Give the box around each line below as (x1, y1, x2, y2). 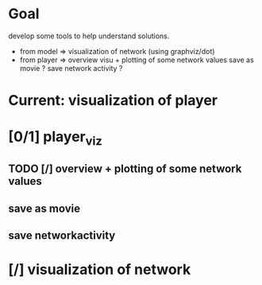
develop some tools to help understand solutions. (8, 31, 170, 41)
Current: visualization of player (8, 92, 218, 110)
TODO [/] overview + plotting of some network (8, 162, 242, 176)
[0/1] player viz (8, 128, 103, 148)
